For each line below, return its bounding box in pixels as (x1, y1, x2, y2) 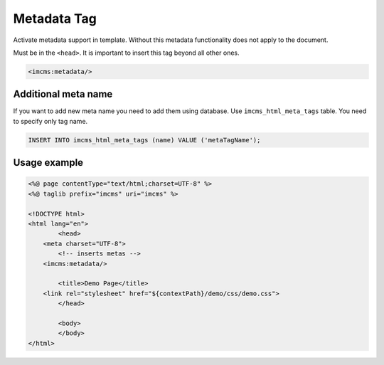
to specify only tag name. (13, 117, 88, 125)
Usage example (13, 157, 84, 169)
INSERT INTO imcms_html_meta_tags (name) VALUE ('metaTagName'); (28, 136, 261, 144)
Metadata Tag (13, 11, 97, 26)
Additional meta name (13, 88, 113, 100)
